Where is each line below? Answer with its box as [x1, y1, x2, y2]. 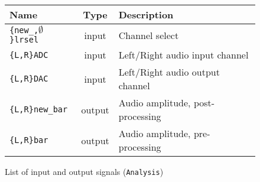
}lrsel [9, 35, 39, 44]
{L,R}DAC [9, 74, 48, 83]
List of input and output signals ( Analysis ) [5, 165, 164, 177]
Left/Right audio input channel [118, 48, 249, 61]
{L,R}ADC [9, 50, 48, 60]
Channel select [118, 28, 179, 42]
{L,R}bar [9, 135, 48, 145]
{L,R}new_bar [9, 105, 68, 114]
